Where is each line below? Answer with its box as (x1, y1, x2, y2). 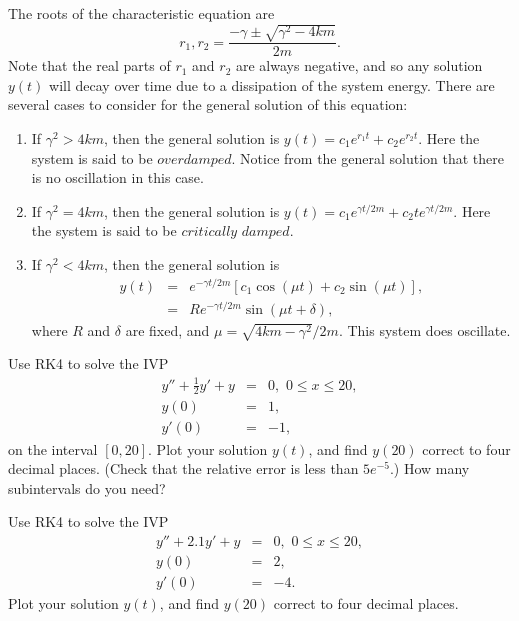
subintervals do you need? (8, 477, 166, 498)
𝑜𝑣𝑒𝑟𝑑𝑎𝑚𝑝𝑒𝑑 (157, 152, 232, 167)
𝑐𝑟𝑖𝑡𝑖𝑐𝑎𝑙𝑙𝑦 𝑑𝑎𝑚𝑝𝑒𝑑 (181, 225, 290, 240)
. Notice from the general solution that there (231, 147, 504, 168)
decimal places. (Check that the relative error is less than (8, 458, 359, 479)
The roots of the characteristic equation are (8, 3, 275, 23)
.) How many (389, 458, 470, 479)
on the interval (8, 438, 98, 459)
